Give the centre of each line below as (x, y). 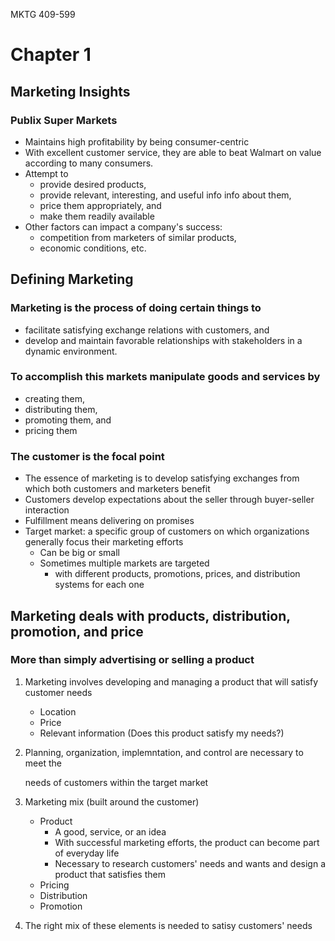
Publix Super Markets (64, 120)
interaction (47, 510)
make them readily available (97, 216)
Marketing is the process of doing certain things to (136, 308)
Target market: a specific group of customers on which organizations (167, 531)
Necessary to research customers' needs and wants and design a (190, 863)
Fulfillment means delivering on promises (109, 521)
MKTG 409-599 (43, 14)
